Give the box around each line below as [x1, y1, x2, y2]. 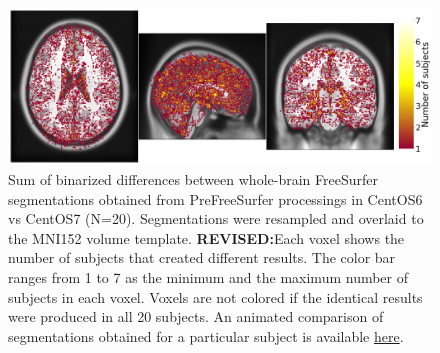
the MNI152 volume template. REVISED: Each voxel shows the [8, 227, 405, 248]
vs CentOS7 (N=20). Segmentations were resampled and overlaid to [8, 208, 424, 229]
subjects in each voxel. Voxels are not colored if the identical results [8, 286, 423, 307]
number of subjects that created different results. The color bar [8, 247, 396, 268]
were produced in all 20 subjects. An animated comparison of [8, 306, 384, 327]
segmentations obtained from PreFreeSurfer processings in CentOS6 [8, 188, 423, 209]
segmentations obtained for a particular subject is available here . [8, 325, 404, 346]
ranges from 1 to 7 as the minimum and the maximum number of [8, 266, 409, 287]
